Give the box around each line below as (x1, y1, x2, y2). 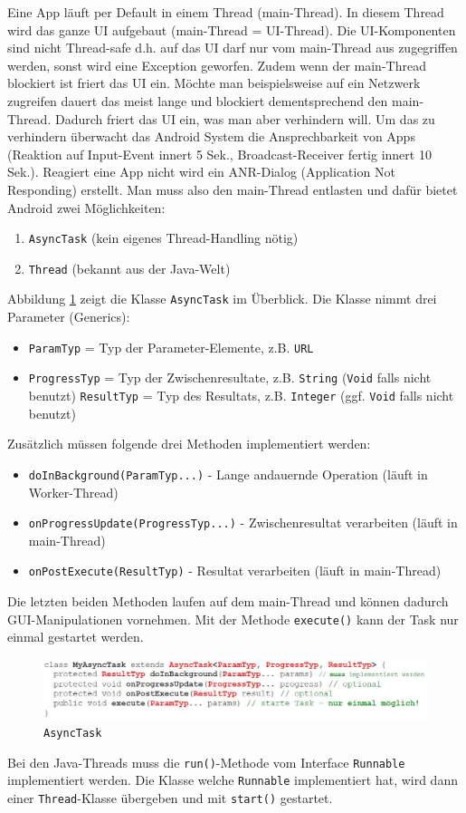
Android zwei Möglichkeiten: (7, 198, 166, 217)
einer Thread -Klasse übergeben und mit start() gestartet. (7, 789, 333, 808)
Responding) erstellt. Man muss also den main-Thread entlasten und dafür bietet (7, 179, 458, 198)
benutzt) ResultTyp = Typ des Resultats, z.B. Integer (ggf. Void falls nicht (28, 386, 454, 404)
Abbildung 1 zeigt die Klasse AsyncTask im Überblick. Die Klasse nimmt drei (7, 289, 437, 308)
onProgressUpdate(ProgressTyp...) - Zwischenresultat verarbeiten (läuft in (28, 513, 458, 532)
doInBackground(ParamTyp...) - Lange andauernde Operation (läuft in (28, 464, 428, 483)
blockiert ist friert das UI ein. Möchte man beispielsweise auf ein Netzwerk (7, 73, 421, 92)
